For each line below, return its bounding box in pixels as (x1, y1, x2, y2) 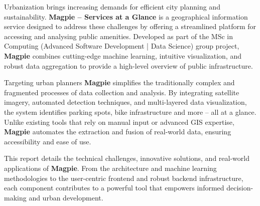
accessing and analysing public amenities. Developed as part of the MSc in (4, 31, 233, 41)
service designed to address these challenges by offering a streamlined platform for (4, 21, 256, 32)
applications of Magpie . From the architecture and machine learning (4, 162, 217, 173)
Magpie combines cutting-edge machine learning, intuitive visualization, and (4, 50, 241, 61)
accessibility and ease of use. (4, 136, 91, 146)
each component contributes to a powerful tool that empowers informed (4, 182, 224, 193)
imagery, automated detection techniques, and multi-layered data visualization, (4, 97, 247, 107)
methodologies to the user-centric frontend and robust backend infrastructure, (4, 172, 243, 183)
